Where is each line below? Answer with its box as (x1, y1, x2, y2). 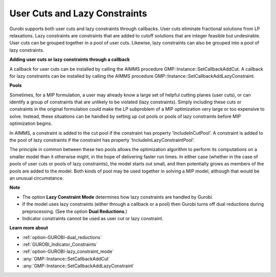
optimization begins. (9, 120, 53, 126)
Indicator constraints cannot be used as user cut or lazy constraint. (22, 215, 164, 221)
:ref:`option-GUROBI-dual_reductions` (22, 234, 102, 240)
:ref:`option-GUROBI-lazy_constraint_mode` (22, 248, 114, 254)
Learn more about (9, 225, 49, 231)
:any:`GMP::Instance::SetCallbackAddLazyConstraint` (22, 263, 135, 269)
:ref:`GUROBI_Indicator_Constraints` (22, 241, 98, 248)
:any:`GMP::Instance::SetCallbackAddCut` (22, 255, 110, 262)
